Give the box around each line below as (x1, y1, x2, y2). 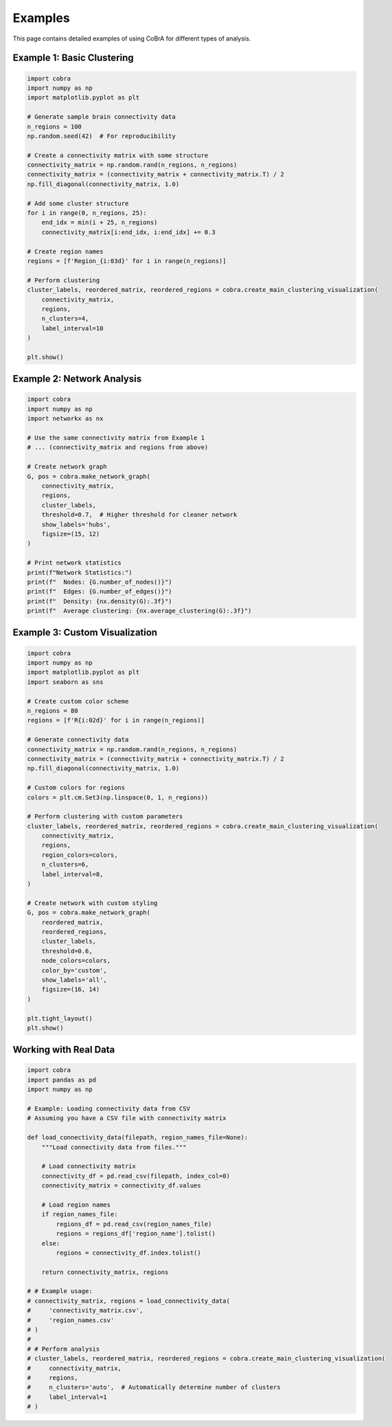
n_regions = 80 (27, 707, 78, 714)
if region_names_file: (41, 1211, 118, 1218)
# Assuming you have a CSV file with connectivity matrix (27, 1115, 227, 1122)
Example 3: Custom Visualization (12, 627, 158, 639)
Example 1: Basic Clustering (12, 52, 134, 64)
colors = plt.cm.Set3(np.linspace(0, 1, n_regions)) (27, 793, 209, 801)
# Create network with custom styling (27, 899, 158, 906)
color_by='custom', (41, 966, 108, 974)
